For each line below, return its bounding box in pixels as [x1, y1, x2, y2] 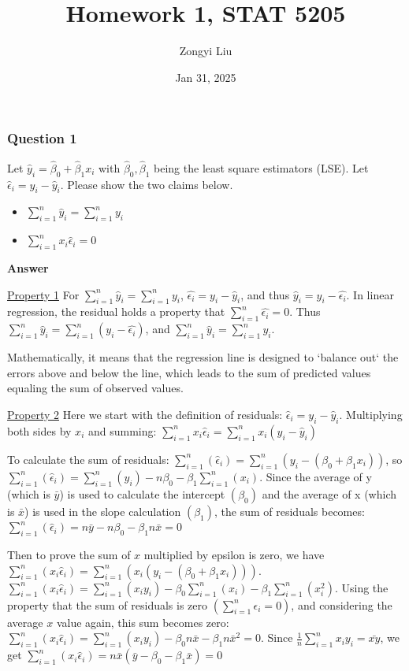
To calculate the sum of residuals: [7, 450, 169, 467]
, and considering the [291, 596, 392, 613]
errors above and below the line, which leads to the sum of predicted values [7, 364, 371, 380]
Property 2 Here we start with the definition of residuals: [7, 406, 283, 422]
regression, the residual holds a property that [7, 303, 225, 320]
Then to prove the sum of [7, 547, 131, 563]
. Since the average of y [259, 468, 372, 484]
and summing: [87, 422, 157, 439]
